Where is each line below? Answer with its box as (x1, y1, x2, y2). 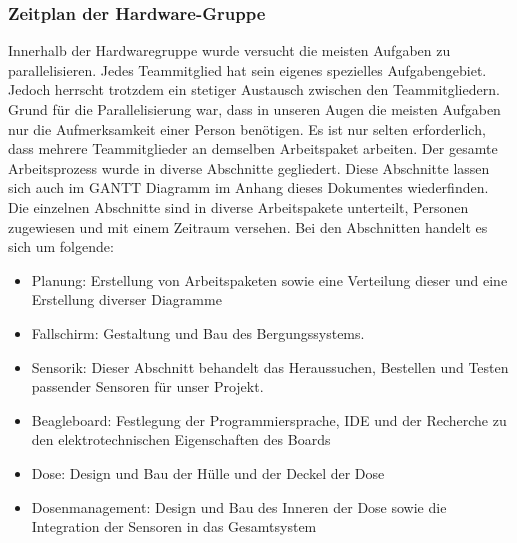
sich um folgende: (8, 236, 114, 257)
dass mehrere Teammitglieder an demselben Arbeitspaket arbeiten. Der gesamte (8, 138, 498, 159)
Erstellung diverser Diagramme (31, 289, 222, 310)
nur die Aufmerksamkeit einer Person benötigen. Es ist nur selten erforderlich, (8, 118, 486, 139)
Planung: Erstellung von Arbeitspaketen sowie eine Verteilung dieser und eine (31, 269, 508, 290)
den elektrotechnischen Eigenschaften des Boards (31, 429, 331, 450)
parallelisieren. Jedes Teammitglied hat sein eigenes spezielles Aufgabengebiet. (8, 59, 487, 80)
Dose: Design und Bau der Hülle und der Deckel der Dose (31, 462, 385, 483)
